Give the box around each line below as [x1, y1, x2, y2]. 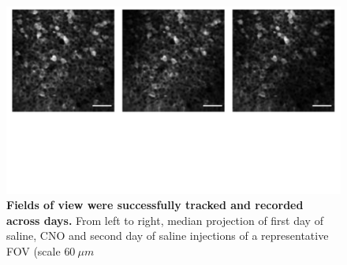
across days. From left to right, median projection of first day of [6, 212, 323, 228]
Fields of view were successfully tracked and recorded [6, 197, 304, 213]
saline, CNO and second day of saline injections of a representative [6, 227, 329, 244]
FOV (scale [6, 242, 61, 259]
